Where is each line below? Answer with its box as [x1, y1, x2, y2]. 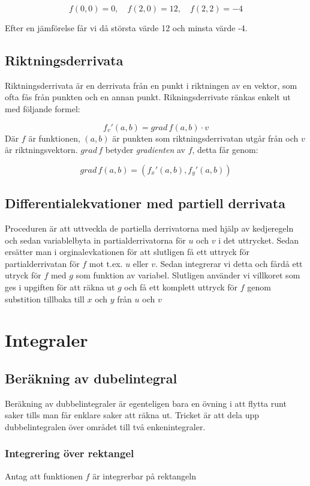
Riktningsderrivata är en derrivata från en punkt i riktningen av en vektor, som [5, 79, 297, 91]
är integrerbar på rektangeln [92, 469, 197, 482]
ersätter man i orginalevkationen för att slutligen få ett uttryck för [5, 245, 249, 258]
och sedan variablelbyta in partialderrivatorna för [5, 233, 186, 246]
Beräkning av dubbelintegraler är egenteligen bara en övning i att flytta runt [5, 397, 287, 409]
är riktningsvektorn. [5, 143, 78, 156]
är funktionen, [28, 131, 80, 144]
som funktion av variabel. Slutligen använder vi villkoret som [76, 269, 300, 281]
